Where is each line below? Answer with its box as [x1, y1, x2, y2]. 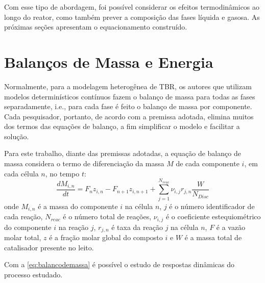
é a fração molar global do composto [49, 232, 163, 243]
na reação [58, 221, 89, 232]
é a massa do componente [38, 200, 118, 211]
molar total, [4, 232, 41, 243]
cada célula [4, 168, 39, 178]
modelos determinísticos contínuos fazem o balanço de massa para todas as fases [4, 91, 255, 101]
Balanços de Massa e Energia [4, 51, 213, 72]
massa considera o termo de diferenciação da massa [4, 158, 164, 169]
